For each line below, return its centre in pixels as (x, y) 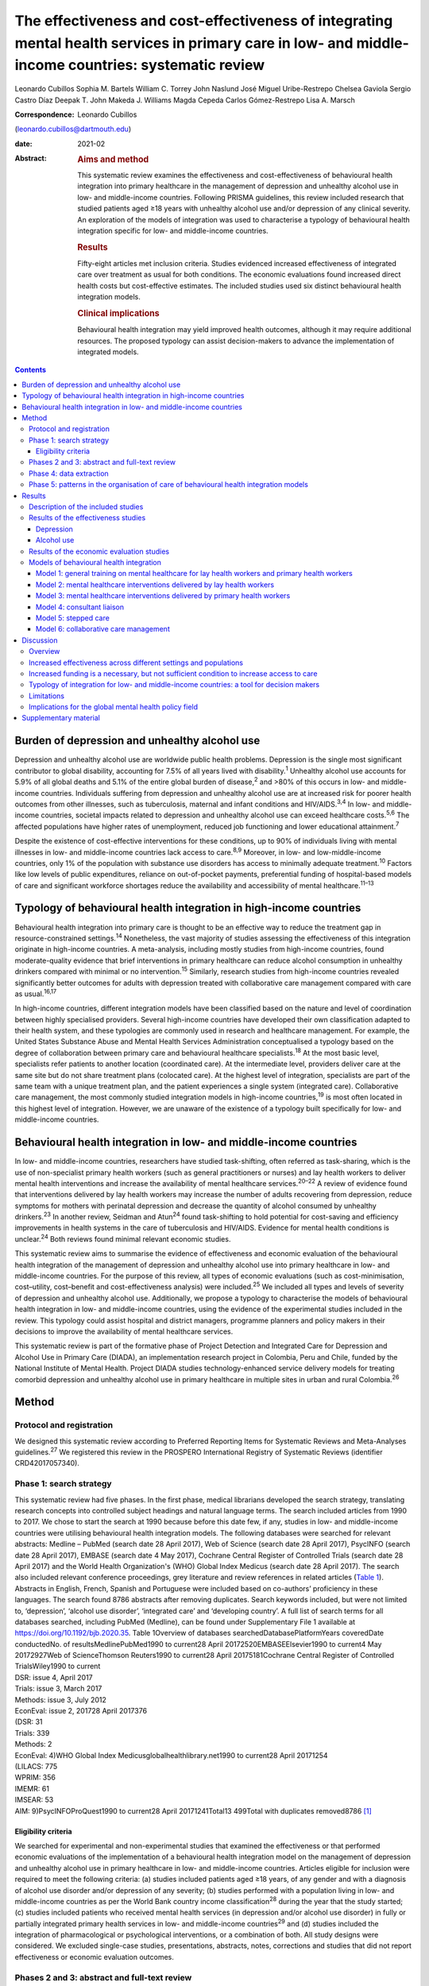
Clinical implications (118, 313)
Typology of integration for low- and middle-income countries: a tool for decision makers (174, 685)
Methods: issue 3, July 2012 (60, 1699)
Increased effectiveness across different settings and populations (136, 663)
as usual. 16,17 (36, 993)
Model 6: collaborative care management (103, 629)
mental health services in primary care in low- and (184, 43)
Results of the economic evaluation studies (99, 551)
